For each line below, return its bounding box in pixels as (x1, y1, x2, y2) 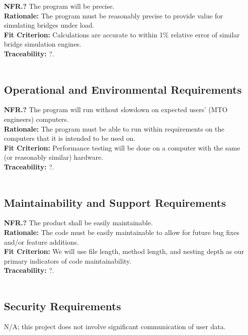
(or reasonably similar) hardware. (4, 152, 104, 162)
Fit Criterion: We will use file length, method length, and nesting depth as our (4, 246, 245, 256)
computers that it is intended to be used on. (4, 133, 136, 143)
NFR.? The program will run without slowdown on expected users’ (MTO (4, 104, 228, 115)
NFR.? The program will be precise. (4, 1, 115, 11)
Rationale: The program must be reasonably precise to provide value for (4, 10, 223, 20)
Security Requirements (4, 298, 121, 313)
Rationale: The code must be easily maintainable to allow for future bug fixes (4, 227, 239, 237)
